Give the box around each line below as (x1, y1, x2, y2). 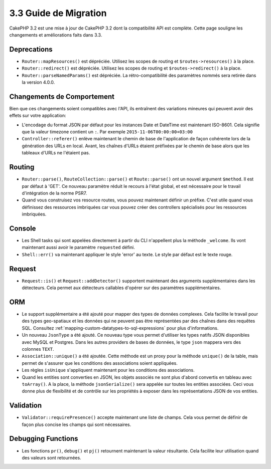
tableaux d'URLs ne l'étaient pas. (22, 150, 90, 156)
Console (9, 224, 36, 232)
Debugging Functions (9, 434, 78, 443)
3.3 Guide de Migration (9, 8, 107, 19)
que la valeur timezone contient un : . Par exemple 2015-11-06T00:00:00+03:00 (22, 129, 193, 135)
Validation (9, 401, 42, 410)
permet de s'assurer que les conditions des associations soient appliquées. (22, 360, 178, 366)
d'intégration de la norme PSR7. (22, 190, 87, 196)
